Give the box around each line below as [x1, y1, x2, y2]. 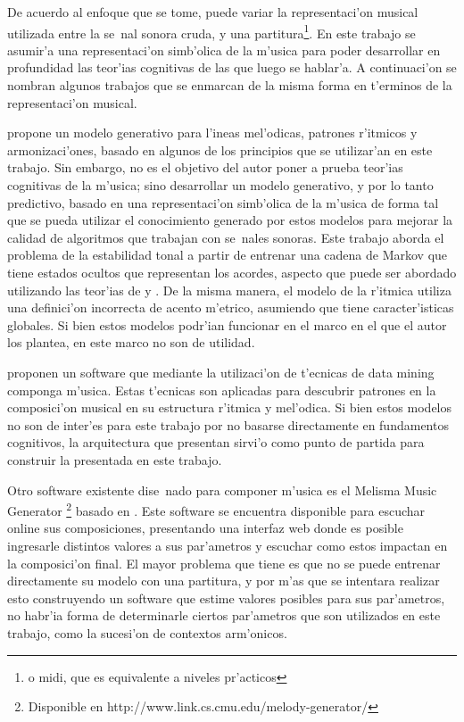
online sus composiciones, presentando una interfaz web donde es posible [7, 519, 403, 537]
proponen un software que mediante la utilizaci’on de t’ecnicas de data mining [7, 362, 435, 381]
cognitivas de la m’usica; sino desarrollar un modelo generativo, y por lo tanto [7, 176, 434, 194]
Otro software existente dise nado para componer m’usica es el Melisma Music [7, 480, 437, 499]
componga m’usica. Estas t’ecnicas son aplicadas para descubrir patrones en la [7, 380, 436, 399]
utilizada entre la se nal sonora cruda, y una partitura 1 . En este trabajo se [7, 21, 416, 42]
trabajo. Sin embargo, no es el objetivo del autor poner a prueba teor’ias [7, 158, 403, 177]
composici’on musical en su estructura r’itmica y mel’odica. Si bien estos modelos [7, 398, 452, 417]
